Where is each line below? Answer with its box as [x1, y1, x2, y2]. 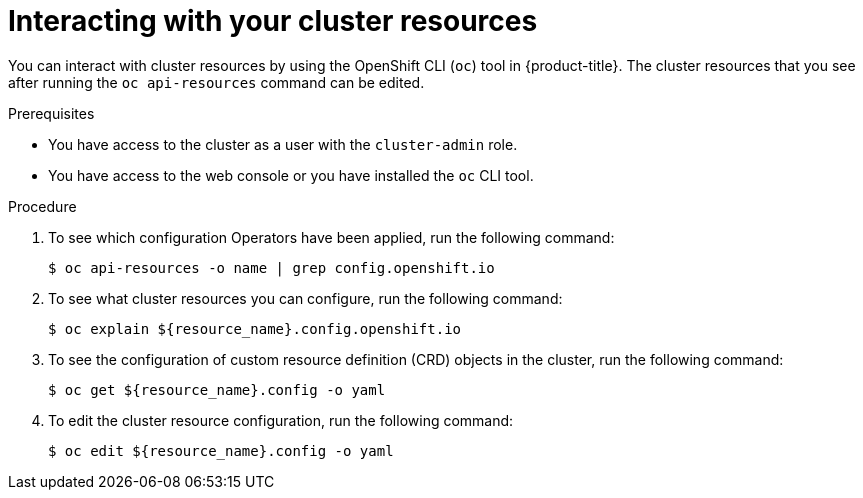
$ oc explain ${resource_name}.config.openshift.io [48, 320, 462, 337]
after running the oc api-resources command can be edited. [8, 73, 425, 91]
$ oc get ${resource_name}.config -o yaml [48, 381, 386, 398]
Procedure [8, 197, 77, 215]
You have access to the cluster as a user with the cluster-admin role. [48, 135, 518, 153]
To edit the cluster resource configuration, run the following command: [48, 411, 514, 429]
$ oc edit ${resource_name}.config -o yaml [48, 442, 394, 459]
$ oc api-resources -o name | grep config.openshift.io [48, 259, 495, 276]
